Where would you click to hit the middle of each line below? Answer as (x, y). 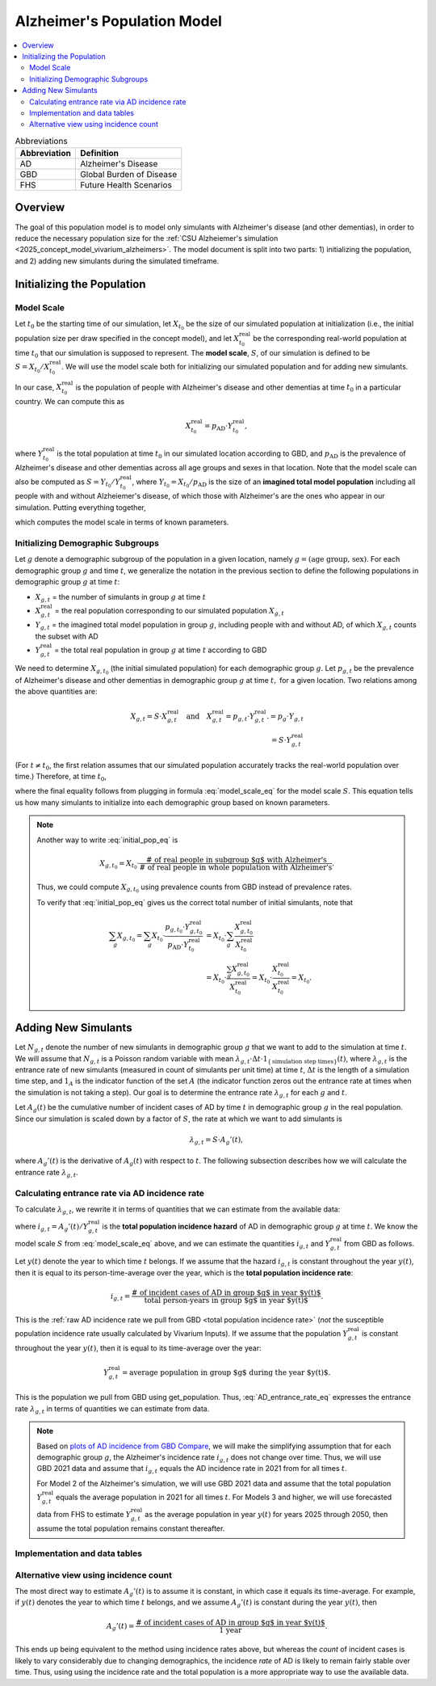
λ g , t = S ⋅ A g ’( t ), (216, 1140)
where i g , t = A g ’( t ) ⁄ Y (52, 1227)
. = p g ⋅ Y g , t (285, 717)
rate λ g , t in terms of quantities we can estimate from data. (112, 1409)
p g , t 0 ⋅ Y (178, 928)
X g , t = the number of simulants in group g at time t (120, 598)
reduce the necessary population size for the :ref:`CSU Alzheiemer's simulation (147, 238)
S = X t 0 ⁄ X (32, 368)
